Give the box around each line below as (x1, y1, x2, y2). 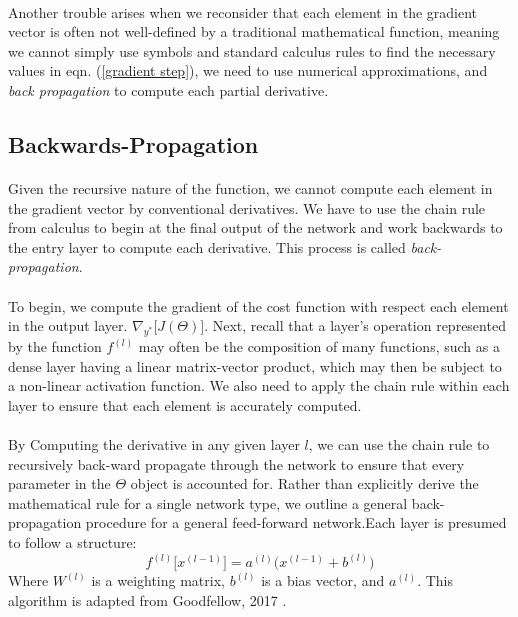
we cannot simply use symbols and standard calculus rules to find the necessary (8, 40, 496, 61)
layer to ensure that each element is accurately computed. (8, 394, 362, 415)
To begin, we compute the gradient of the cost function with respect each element (8, 295, 509, 316)
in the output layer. (8, 315, 128, 336)
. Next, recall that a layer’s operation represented (204, 315, 506, 336)
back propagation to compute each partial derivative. (8, 79, 329, 100)
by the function (8, 336, 102, 357)
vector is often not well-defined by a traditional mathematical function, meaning (8, 21, 500, 42)
